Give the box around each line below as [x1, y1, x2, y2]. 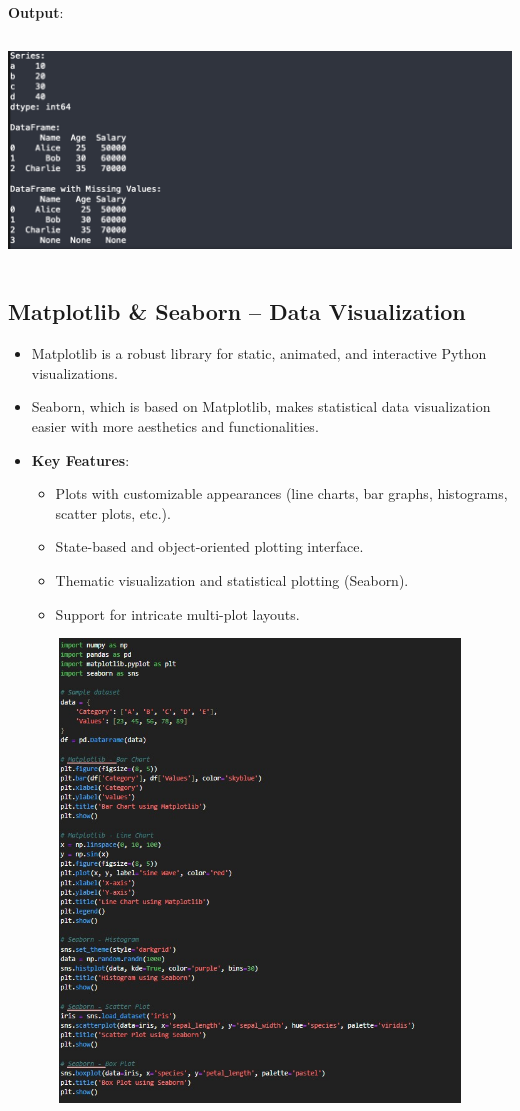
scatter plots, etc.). [55, 502, 171, 523]
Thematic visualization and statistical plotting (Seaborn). [55, 569, 409, 590]
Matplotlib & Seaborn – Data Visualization [8, 296, 466, 327]
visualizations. [31, 362, 118, 383]
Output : [8, 2, 64, 22]
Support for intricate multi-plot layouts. [55, 603, 300, 624]
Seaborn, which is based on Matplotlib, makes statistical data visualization [31, 396, 491, 417]
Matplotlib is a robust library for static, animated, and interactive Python [31, 343, 487, 364]
